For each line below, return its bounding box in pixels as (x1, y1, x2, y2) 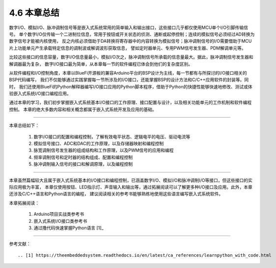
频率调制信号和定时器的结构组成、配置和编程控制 (33, 154, 133, 160)
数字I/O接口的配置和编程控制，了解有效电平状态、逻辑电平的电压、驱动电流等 (33, 134, 191, 139)
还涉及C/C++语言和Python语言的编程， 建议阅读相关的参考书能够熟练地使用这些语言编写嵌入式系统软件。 (9, 191, 223, 197)
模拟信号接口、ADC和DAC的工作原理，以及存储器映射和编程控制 (33, 140, 164, 147)
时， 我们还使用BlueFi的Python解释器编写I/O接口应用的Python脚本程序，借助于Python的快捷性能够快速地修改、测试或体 (9, 83, 252, 89)
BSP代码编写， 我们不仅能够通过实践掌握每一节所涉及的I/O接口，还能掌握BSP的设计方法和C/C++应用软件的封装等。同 (9, 77, 249, 83)
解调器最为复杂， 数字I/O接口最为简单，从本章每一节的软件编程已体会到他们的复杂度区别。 (9, 61, 193, 67)
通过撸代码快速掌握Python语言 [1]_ (33, 225, 104, 231)
